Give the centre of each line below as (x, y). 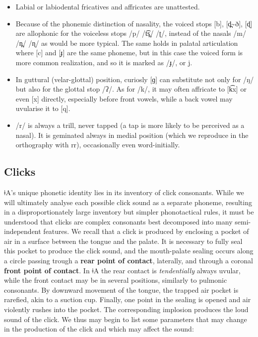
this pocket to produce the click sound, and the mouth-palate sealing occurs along (129, 251)
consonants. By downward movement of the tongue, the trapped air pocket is (121, 289)
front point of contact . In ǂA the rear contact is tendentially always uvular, (122, 270)
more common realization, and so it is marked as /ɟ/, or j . (104, 62)
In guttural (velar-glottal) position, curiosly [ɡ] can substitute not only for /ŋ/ (135, 79)
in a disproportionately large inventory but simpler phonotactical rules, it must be (129, 212)
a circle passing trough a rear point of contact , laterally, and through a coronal (129, 261)
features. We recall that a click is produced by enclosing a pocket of (146, 231)
